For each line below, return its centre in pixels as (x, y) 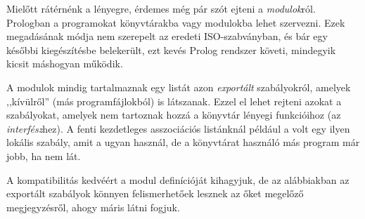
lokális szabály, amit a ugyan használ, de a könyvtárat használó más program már (183, 142)
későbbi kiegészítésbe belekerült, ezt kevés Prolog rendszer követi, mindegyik (171, 49)
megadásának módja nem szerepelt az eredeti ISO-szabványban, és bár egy (167, 36)
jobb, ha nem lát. (44, 155)
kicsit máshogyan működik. (65, 64)
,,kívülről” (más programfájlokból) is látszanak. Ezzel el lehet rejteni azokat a (174, 101)
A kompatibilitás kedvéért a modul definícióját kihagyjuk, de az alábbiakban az (178, 179)
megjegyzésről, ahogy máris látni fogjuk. (93, 207)
